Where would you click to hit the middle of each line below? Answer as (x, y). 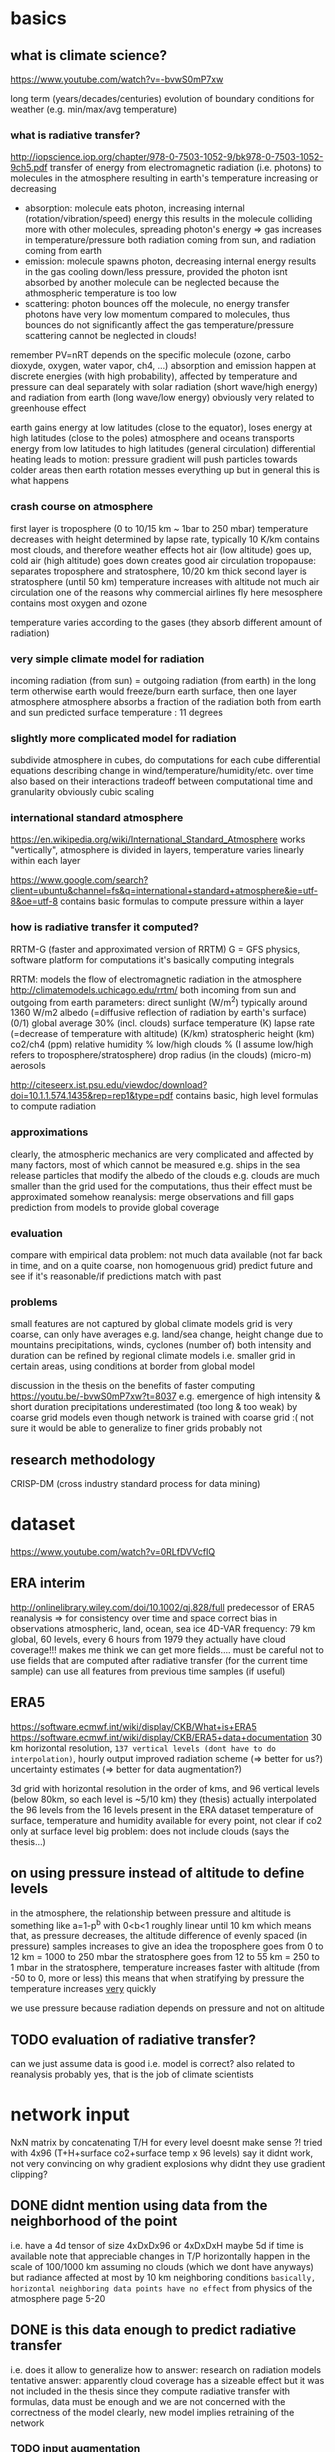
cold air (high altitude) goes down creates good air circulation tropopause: (163, 560)
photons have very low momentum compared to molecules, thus (157, 314)
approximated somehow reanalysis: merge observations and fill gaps (152, 1196)
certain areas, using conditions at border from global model (132, 1366)
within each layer (45, 861)
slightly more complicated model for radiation (123, 738)
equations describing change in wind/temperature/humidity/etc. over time (162, 771)
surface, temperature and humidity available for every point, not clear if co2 (166, 1820)
